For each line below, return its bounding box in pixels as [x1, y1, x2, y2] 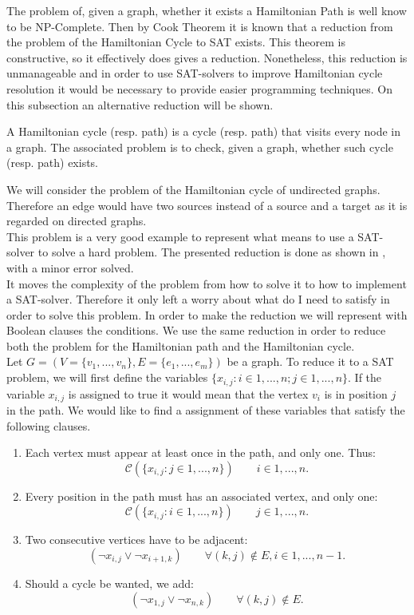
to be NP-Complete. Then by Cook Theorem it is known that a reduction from [6, 18, 393, 34]
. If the [348, 369, 382, 386]
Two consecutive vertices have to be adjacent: [25, 531, 248, 548]
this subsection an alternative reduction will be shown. [6, 96, 274, 113]
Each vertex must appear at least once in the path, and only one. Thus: [25, 444, 376, 461]
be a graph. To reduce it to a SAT [227, 353, 394, 370]
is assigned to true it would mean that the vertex [68, 385, 309, 402]
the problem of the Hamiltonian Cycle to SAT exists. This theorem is [6, 34, 346, 50]
